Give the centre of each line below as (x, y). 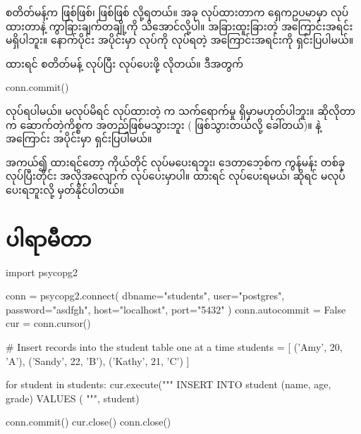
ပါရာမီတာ (49, 238)
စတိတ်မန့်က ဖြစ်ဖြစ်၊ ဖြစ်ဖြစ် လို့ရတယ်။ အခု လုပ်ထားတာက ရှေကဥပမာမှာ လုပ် (177, 12)
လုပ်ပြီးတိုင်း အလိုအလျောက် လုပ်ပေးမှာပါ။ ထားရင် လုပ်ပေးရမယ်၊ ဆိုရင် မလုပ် (176, 176)
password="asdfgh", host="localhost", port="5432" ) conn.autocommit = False (176, 309)
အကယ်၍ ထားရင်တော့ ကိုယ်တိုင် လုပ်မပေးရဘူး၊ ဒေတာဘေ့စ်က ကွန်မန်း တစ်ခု (176, 162)
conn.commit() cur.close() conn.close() (88, 422)
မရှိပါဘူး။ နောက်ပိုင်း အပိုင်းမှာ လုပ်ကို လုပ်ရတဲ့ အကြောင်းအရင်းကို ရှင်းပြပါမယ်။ (180, 40)
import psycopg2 (42, 272)
